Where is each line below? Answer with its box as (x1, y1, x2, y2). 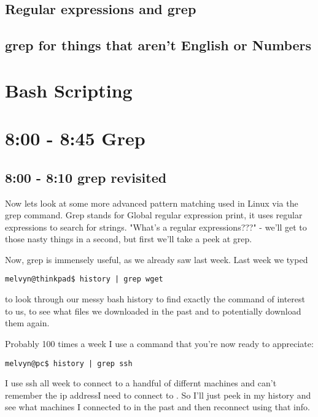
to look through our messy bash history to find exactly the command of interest (5, 293, 305, 305)
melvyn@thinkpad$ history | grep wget (5, 275, 163, 284)
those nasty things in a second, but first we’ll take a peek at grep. (5, 232, 252, 245)
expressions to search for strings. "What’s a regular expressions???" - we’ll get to (5, 220, 307, 233)
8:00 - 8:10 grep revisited (5, 167, 167, 186)
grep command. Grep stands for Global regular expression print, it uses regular (5, 208, 303, 221)
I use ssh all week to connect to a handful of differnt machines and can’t (5, 377, 277, 389)
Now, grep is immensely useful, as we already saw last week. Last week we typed (5, 253, 308, 266)
